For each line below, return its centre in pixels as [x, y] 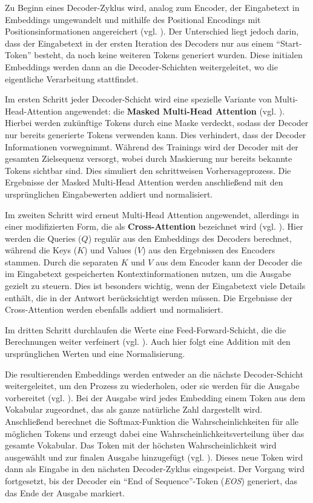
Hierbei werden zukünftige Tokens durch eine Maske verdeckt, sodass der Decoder [157, 123]
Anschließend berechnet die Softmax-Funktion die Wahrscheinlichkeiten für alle [152, 421]
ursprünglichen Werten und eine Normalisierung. [95, 354]
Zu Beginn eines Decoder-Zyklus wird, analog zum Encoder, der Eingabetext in [152, 7]
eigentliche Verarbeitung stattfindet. [72, 78]
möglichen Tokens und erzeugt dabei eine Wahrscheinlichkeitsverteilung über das [155, 433]
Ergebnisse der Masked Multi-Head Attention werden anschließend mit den [144, 182]
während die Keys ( [41, 250]
